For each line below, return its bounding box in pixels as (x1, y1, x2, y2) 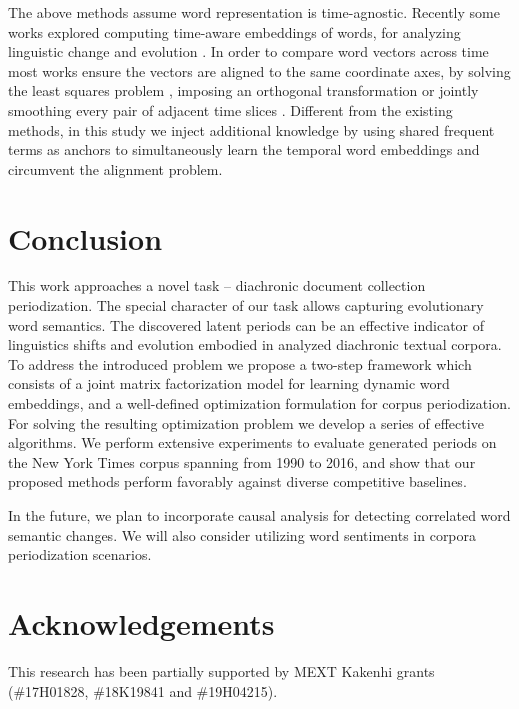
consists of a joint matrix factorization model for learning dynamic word (8, 373, 450, 394)
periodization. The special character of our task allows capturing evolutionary (8, 295, 484, 316)
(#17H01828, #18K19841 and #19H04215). (8, 680, 278, 701)
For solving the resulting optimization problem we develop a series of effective (8, 412, 484, 433)
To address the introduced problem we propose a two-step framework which (8, 353, 472, 374)
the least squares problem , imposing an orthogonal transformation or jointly (8, 80, 479, 101)
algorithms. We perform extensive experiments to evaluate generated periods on (8, 432, 497, 453)
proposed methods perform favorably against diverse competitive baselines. (8, 471, 467, 492)
